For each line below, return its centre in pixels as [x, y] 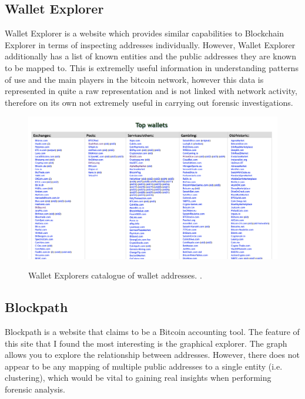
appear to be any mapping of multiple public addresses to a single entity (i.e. [144, 366]
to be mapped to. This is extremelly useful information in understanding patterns [152, 67]
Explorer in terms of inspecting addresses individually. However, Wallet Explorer [150, 44]
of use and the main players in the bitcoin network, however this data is [134, 79]
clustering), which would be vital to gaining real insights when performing [138, 378]
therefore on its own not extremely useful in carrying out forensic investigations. [149, 102]
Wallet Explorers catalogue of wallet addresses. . [115, 275]
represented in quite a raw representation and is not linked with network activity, [151, 91]
